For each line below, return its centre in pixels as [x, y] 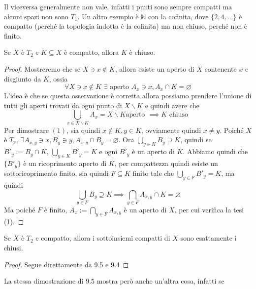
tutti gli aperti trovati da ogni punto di [63, 105]
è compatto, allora [92, 52]
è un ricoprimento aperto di [65, 163]
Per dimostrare [26, 130]
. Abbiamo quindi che [215, 151]
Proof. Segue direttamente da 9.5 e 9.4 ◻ [66, 264]
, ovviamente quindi [171, 130]
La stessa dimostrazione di [44, 281]
